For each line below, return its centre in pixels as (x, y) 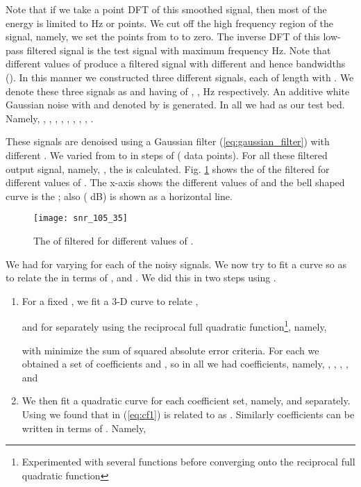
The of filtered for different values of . (114, 240)
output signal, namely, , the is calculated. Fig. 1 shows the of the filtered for (168, 168)
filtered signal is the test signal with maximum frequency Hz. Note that (179, 50)
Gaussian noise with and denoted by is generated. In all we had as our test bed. (175, 105)
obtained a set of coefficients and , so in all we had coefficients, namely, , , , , (185, 364)
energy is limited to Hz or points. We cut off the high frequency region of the (170, 23)
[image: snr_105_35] (81, 218)
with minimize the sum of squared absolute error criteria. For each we (170, 350)
